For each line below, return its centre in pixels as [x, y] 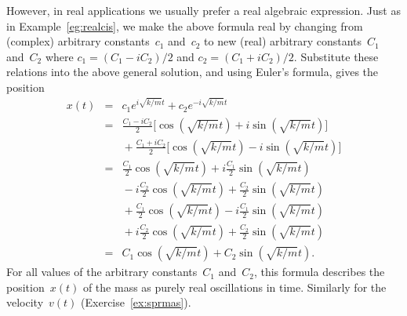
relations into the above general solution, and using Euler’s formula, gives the [193, 72]
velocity [25, 302]
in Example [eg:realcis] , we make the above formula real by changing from [185, 25]
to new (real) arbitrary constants [283, 41]
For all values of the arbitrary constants [102, 272]
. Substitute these [336, 56]
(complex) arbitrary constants [78, 41]
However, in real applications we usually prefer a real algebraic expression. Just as [203, 10]
